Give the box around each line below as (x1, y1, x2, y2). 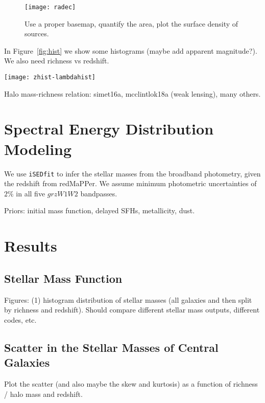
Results (4, 235, 57, 256)
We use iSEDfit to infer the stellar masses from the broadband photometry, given (4, 168, 261, 178)
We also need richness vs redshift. (4, 55, 109, 66)
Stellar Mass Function (4, 270, 123, 286)
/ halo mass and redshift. (4, 388, 83, 399)
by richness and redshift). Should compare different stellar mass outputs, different (4, 304, 260, 315)
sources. (25, 28, 49, 39)
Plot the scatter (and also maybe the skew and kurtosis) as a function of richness (4, 378, 258, 389)
